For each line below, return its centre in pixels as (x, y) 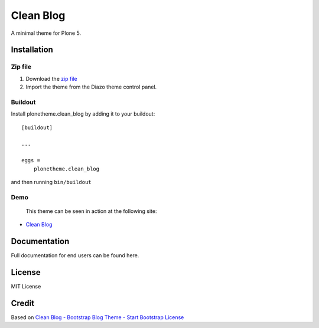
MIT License (26, 287)
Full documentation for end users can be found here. (75, 255)
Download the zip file (51, 78)
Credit (23, 303)
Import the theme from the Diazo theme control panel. (91, 87)
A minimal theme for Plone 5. (46, 33)
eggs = (31, 160)
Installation (32, 50)
